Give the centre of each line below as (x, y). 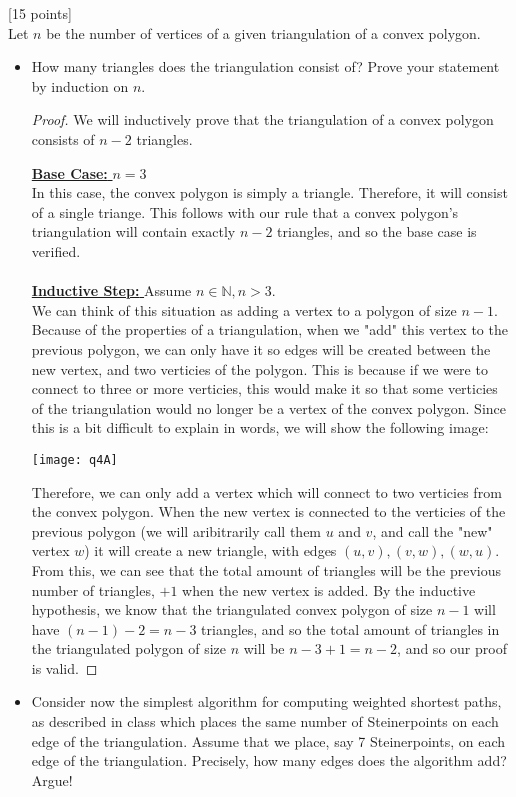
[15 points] (40, 13)
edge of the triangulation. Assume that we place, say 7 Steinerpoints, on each (268, 740)
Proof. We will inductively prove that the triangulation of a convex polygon (262, 119)
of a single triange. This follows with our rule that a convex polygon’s (245, 211)
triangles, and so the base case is (377, 231)
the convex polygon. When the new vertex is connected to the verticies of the (268, 511)
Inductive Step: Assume (111, 290)
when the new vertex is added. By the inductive (329, 589)
